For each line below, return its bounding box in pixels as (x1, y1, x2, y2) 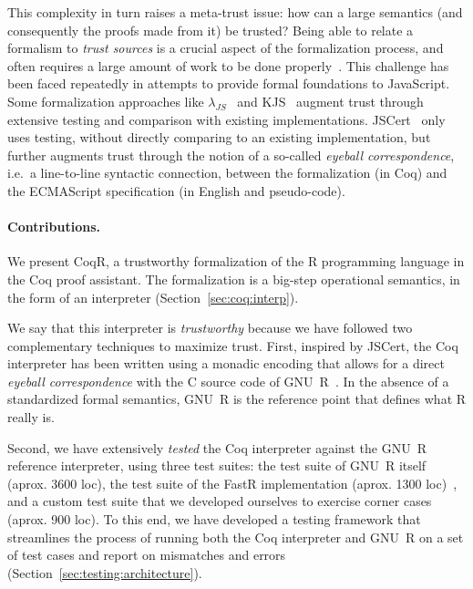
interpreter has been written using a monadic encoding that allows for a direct (7, 354, 445, 373)
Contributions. (7, 217, 100, 236)
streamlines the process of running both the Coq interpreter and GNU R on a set (7, 527, 464, 546)
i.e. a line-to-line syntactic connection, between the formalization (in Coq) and (7, 163, 447, 182)
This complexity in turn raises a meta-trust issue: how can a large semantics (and (7, 3, 463, 21)
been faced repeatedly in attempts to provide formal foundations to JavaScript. (7, 74, 450, 93)
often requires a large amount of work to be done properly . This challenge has (7, 56, 449, 75)
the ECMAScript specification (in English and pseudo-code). (7, 181, 345, 200)
